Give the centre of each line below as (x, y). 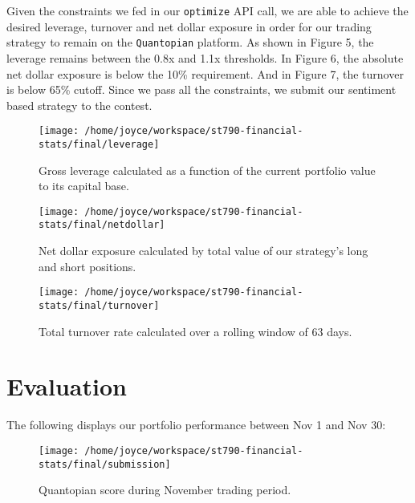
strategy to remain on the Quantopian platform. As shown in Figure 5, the (190, 42)
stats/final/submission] (105, 464)
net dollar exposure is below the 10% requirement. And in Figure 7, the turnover (205, 73)
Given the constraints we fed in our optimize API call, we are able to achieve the (207, 10)
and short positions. (87, 266)
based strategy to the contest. (79, 105)
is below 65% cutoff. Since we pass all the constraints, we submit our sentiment (201, 89)
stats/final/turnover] (99, 305)
